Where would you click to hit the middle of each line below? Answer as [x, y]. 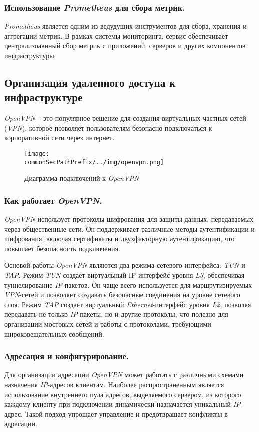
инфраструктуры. [30, 55]
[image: [37, 153]
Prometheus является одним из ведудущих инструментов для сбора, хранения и [125, 26]
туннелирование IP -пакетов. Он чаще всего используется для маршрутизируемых [128, 285]
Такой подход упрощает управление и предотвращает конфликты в [126, 414]
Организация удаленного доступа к [90, 82]
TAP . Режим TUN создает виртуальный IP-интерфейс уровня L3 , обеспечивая [124, 275]
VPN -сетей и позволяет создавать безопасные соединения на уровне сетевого [122, 295]
